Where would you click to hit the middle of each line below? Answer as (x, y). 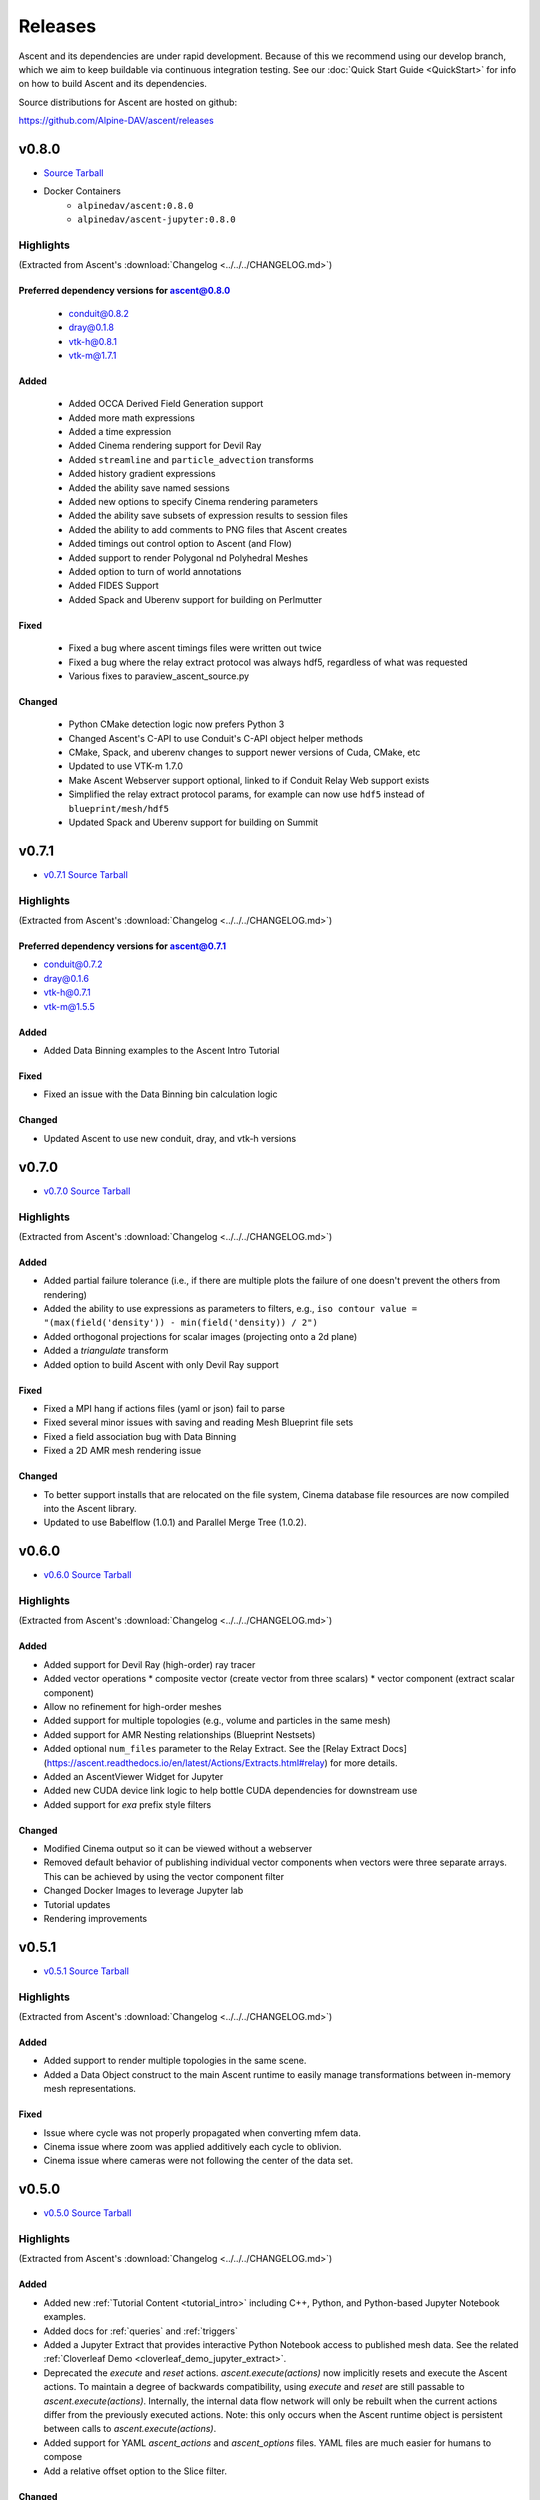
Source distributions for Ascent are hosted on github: (128, 102)
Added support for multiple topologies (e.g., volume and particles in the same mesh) (217, 1721)
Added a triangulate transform (106, 1351)
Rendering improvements (95, 1919)
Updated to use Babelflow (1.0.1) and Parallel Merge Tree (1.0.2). (175, 1522)
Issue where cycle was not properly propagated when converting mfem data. (202, 2132)
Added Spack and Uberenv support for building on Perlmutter (195, 599)
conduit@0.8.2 (99, 313)
